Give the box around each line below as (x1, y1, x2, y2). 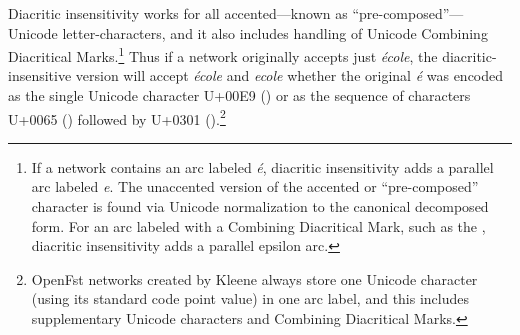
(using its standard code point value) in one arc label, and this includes (31, 288, 470, 309)
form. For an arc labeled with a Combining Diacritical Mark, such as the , (31, 215, 486, 236)
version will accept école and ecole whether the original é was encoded (75, 65, 504, 86)
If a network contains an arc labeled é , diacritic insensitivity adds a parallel (31, 156, 494, 177)
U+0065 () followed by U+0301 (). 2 (8, 105, 226, 129)
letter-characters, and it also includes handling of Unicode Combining (62, 22, 488, 43)
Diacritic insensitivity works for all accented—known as (8, 3, 348, 23)
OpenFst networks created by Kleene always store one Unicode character (31, 268, 478, 289)
